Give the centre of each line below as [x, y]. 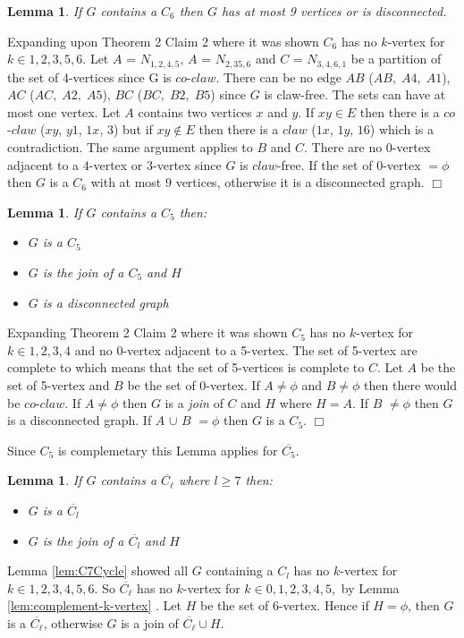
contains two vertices [195, 111]
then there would [410, 384]
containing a [240, 570]
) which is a [402, 129]
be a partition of [396, 59]
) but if [133, 129]
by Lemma [370, 587]
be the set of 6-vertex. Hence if [285, 605]
